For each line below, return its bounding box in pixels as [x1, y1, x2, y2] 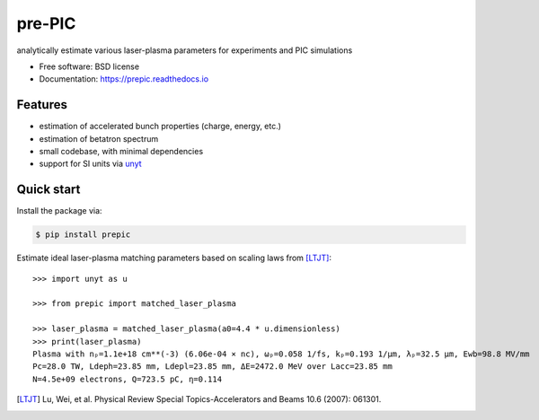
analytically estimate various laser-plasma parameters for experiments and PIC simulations [16, 45, 353, 56]
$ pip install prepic [35, 230, 131, 240]
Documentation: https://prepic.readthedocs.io [39, 74, 209, 84]
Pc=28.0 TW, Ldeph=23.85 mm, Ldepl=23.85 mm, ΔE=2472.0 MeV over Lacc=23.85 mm [32, 362, 393, 372]
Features [16, 97, 67, 112]
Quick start [16, 182, 81, 197]
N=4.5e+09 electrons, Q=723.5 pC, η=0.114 [32, 373, 223, 384]
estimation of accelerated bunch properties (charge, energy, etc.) [39, 121, 282, 132]
